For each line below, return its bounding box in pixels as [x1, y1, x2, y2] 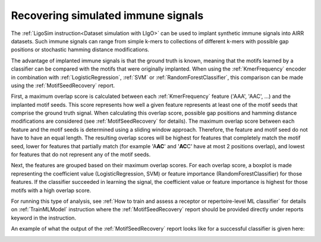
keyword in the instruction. [11, 214, 77, 221]
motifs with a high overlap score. [11, 187, 92, 194]
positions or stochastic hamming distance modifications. [11, 46, 150, 53]
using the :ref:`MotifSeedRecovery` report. [11, 82, 115, 89]
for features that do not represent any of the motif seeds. [11, 151, 151, 158]
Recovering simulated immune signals [11, 9, 204, 22]
